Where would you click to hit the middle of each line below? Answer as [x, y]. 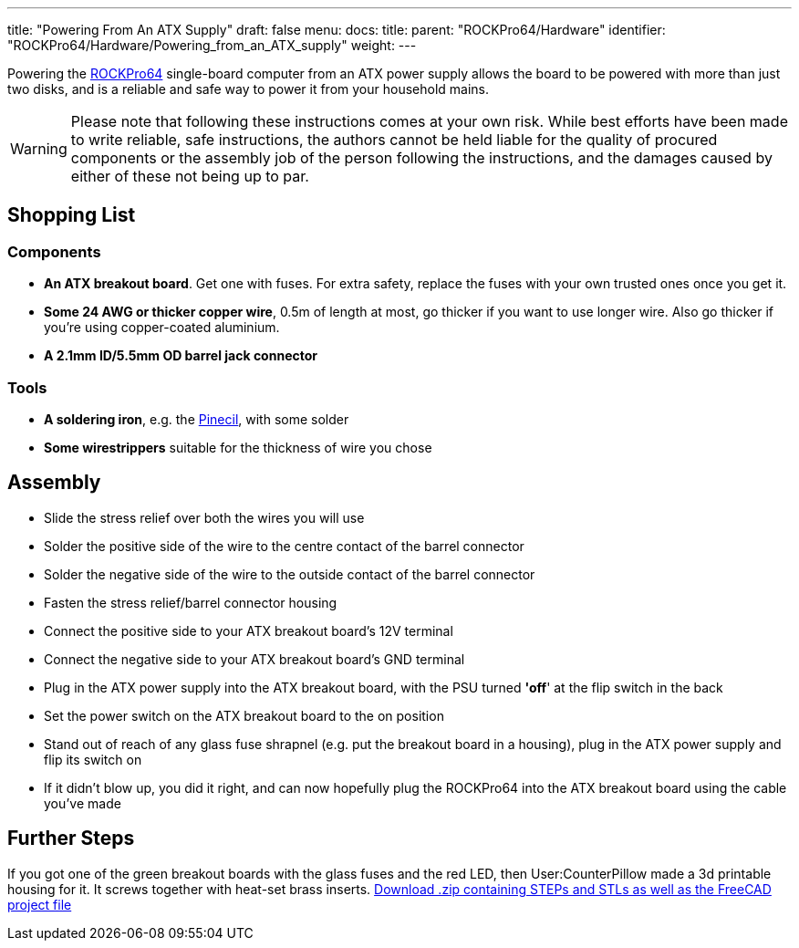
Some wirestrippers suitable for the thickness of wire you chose [238, 447]
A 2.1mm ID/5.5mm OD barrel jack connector [181, 356]
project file [40, 904]
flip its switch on [93, 759]
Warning [39, 149]
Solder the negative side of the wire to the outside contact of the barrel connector [290, 574]
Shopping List [72, 215]
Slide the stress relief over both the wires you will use [204, 517]
